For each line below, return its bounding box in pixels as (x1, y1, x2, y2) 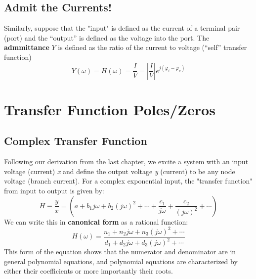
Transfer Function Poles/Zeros (4, 99, 215, 119)
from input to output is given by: (4, 185, 104, 195)
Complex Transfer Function (4, 133, 147, 148)
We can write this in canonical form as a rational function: (4, 216, 188, 227)
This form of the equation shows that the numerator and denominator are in (4, 246, 236, 257)
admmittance (4, 42, 49, 52)
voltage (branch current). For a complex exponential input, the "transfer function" (4, 176, 253, 186)
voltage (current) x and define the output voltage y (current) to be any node (4, 166, 235, 176)
